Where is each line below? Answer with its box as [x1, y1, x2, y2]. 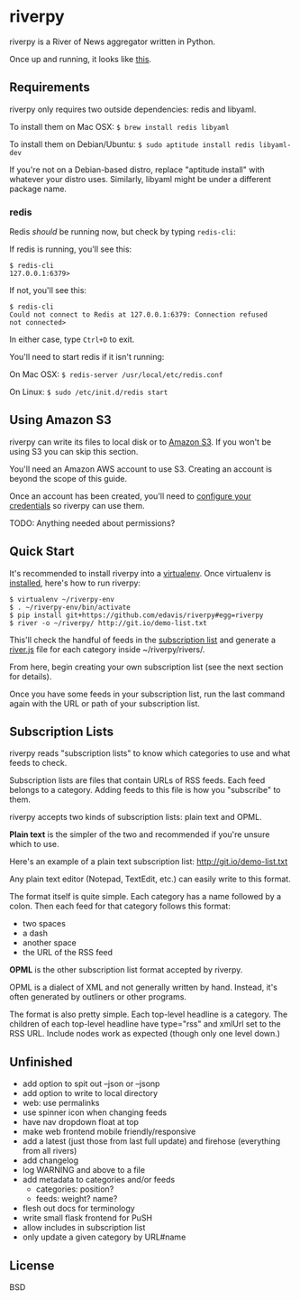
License [9, 1258, 55, 1273]
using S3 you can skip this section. [9, 446, 139, 456]
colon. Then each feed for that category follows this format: [9, 900, 232, 912]
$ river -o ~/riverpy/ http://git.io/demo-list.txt [9, 618, 207, 628]
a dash [22, 927, 48, 939]
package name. [9, 183, 68, 194]
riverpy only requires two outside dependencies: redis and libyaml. [9, 104, 257, 115]
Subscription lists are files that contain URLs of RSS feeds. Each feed [9, 775, 266, 786]
